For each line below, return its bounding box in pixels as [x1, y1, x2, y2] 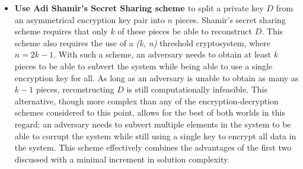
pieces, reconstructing [36, 83, 114, 95]
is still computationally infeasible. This [126, 83, 268, 95]
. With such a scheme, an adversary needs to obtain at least [53, 48, 272, 60]
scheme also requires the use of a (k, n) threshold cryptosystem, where [14, 36, 271, 49]
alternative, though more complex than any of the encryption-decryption [14, 94, 279, 107]
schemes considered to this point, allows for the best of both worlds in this [14, 106, 285, 119]
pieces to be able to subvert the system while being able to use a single [14, 59, 273, 72]
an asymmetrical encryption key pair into [14, 13, 165, 25]
